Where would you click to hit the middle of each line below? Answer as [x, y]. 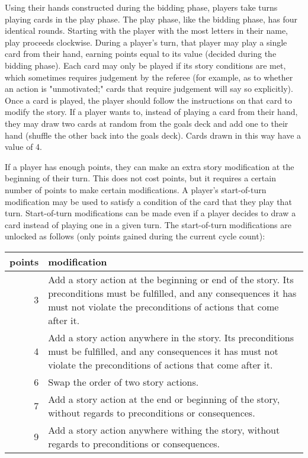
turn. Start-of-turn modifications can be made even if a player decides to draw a [150, 213]
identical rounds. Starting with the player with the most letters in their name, [147, 31]
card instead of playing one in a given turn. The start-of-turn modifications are [148, 224]
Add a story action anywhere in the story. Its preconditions [171, 337]
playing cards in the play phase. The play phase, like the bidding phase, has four [151, 19]
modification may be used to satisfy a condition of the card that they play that [148, 201]
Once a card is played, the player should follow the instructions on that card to [149, 100]
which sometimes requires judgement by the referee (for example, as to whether [149, 77]
